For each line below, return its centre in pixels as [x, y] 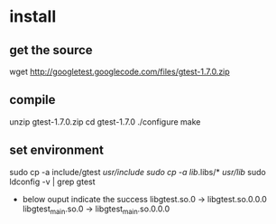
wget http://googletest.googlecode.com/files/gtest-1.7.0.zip [120, 71]
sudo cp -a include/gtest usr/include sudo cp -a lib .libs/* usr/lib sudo [138, 172]
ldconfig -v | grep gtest [53, 182]
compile [32, 100]
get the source [51, 50]
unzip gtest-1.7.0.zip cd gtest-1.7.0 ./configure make [105, 121]
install [33, 17]
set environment [56, 150]
